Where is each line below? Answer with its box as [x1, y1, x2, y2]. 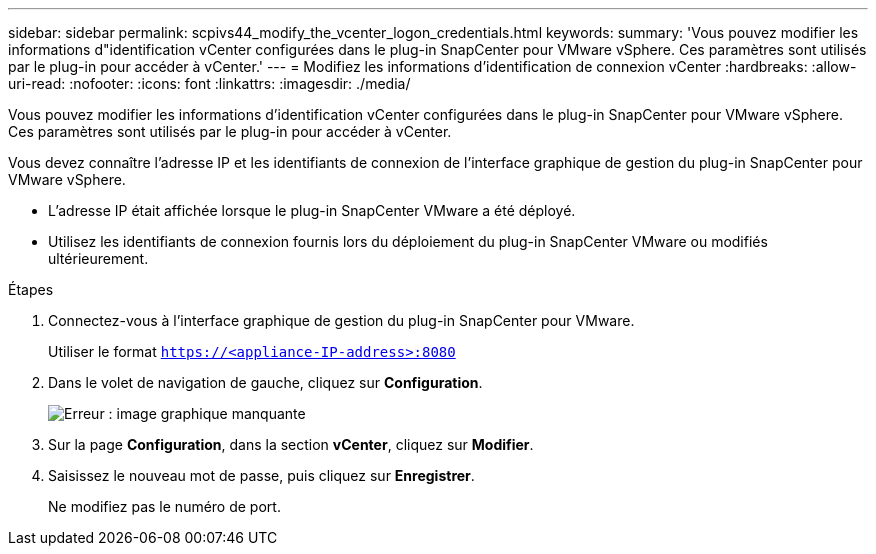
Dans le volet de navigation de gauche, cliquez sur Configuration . [48, 374, 483, 391]
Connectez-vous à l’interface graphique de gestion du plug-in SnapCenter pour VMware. [48, 312, 635, 329]
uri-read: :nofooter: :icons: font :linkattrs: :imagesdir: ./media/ [8, 75, 411, 92]
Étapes [8, 281, 54, 298]
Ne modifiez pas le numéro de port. [48, 498, 281, 515]
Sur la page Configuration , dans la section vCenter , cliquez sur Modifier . [48, 436, 534, 453]
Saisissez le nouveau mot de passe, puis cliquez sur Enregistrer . [48, 467, 475, 484]
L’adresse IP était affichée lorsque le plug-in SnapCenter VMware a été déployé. [48, 202, 576, 219]
